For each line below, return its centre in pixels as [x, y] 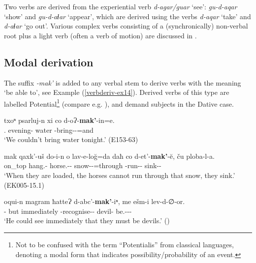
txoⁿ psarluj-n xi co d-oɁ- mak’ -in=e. [59, 120]
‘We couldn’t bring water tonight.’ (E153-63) [71, 139]
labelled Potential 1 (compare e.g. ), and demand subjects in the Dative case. [119, 103]
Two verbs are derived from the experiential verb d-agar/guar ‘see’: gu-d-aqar [121, 6]
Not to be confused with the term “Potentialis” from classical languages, [125, 244]
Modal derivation [49, 62]
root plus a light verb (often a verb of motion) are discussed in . [100, 35]
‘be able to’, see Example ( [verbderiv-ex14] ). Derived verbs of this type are [117, 92]
